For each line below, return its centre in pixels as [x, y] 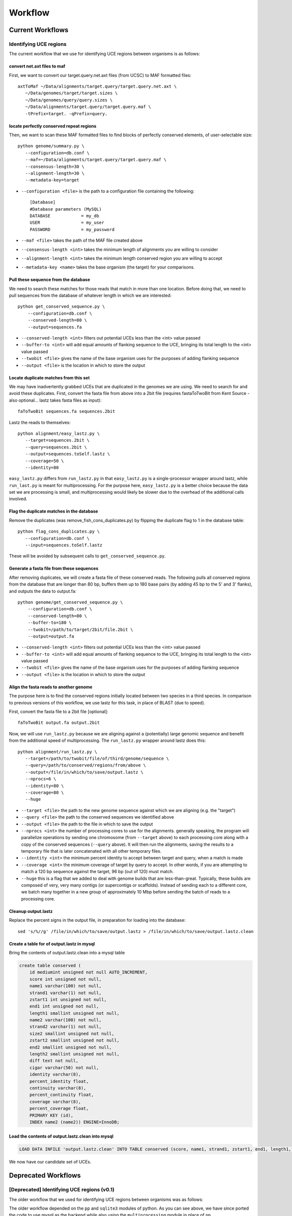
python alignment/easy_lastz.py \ [59, 433]
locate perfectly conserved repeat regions [53, 126]
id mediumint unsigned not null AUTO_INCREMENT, [89, 972]
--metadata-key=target [52, 180]
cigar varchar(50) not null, [64, 1067]
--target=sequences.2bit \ [57, 440]
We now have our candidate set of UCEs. [50, 1162]
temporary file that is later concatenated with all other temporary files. [91, 851]
